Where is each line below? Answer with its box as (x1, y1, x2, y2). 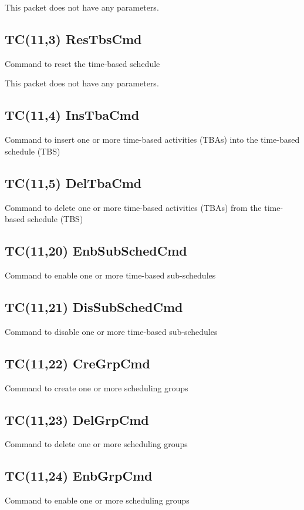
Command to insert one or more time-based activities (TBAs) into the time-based (5, 133, 300, 146)
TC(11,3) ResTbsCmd (5, 29, 142, 48)
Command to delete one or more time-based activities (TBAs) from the (5, 201, 262, 213)
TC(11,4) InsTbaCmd (5, 106, 140, 124)
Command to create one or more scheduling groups (5, 381, 188, 394)
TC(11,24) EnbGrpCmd (5, 467, 153, 485)
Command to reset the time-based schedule (5, 57, 160, 69)
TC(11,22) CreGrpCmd (5, 354, 150, 372)
